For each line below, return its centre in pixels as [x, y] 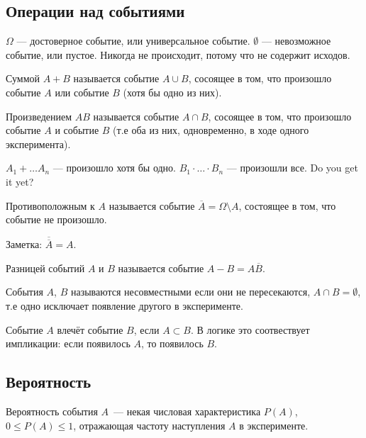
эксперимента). [38, 144]
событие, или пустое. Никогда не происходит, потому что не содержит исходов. [178, 54]
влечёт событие [90, 329]
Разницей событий [45, 268]
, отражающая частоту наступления [149, 425]
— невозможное [296, 41]
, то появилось [172, 343]
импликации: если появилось [68, 343]
